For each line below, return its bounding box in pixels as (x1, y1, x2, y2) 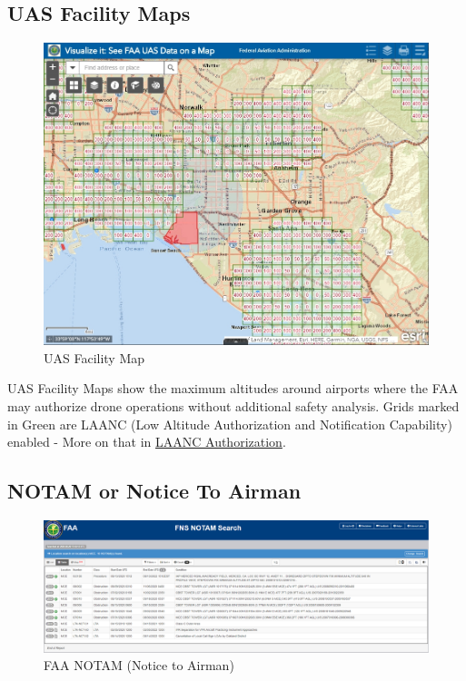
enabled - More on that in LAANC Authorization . (7, 432, 286, 451)
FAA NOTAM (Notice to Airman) (44, 656, 234, 675)
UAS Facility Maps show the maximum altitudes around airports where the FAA (7, 379, 459, 398)
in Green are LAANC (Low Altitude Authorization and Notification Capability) (7, 414, 452, 433)
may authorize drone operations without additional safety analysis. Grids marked (7, 396, 460, 415)
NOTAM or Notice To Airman (7, 477, 302, 505)
